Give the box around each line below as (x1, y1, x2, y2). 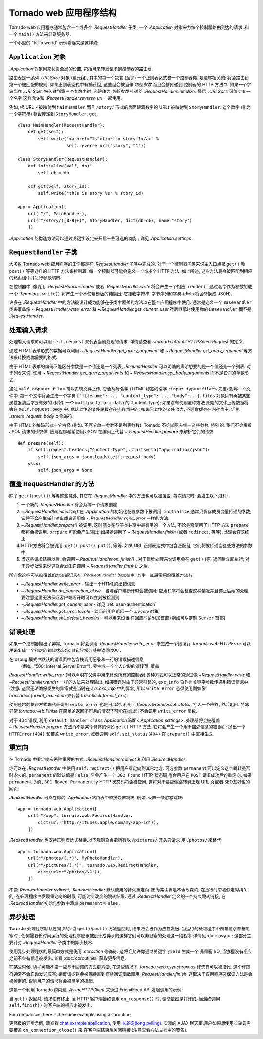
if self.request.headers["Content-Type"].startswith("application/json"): (27, 447, 210, 453)
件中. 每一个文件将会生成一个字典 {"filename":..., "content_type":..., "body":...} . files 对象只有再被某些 (9, 392, 251, 399)
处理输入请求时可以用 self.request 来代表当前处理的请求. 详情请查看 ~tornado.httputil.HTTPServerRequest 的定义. (9, 338, 244, 344)
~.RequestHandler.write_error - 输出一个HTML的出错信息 (21, 581, 136, 587)
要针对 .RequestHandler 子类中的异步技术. (9, 940, 94, 946)
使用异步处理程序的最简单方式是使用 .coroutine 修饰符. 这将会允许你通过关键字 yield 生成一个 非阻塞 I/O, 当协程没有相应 (9, 948, 252, 954)
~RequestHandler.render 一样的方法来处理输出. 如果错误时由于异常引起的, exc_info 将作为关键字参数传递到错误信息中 (9, 679, 248, 685)
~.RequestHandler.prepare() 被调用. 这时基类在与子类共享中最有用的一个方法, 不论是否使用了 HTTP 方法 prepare (21, 522, 249, 528)
